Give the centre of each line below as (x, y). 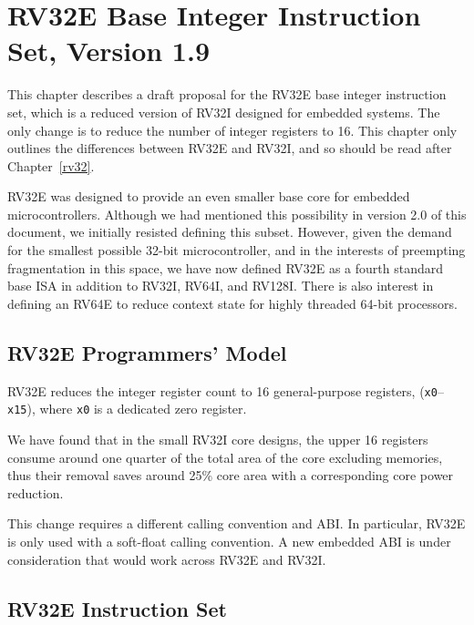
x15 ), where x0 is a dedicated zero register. (127, 409)
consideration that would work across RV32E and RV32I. (167, 559)
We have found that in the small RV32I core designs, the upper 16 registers (218, 439)
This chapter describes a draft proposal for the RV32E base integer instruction (227, 94)
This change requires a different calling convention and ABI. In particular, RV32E (237, 523)
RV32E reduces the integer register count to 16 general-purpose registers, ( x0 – (226, 390)
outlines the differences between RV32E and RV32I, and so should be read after (230, 148)
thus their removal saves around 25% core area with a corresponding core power (231, 475)
